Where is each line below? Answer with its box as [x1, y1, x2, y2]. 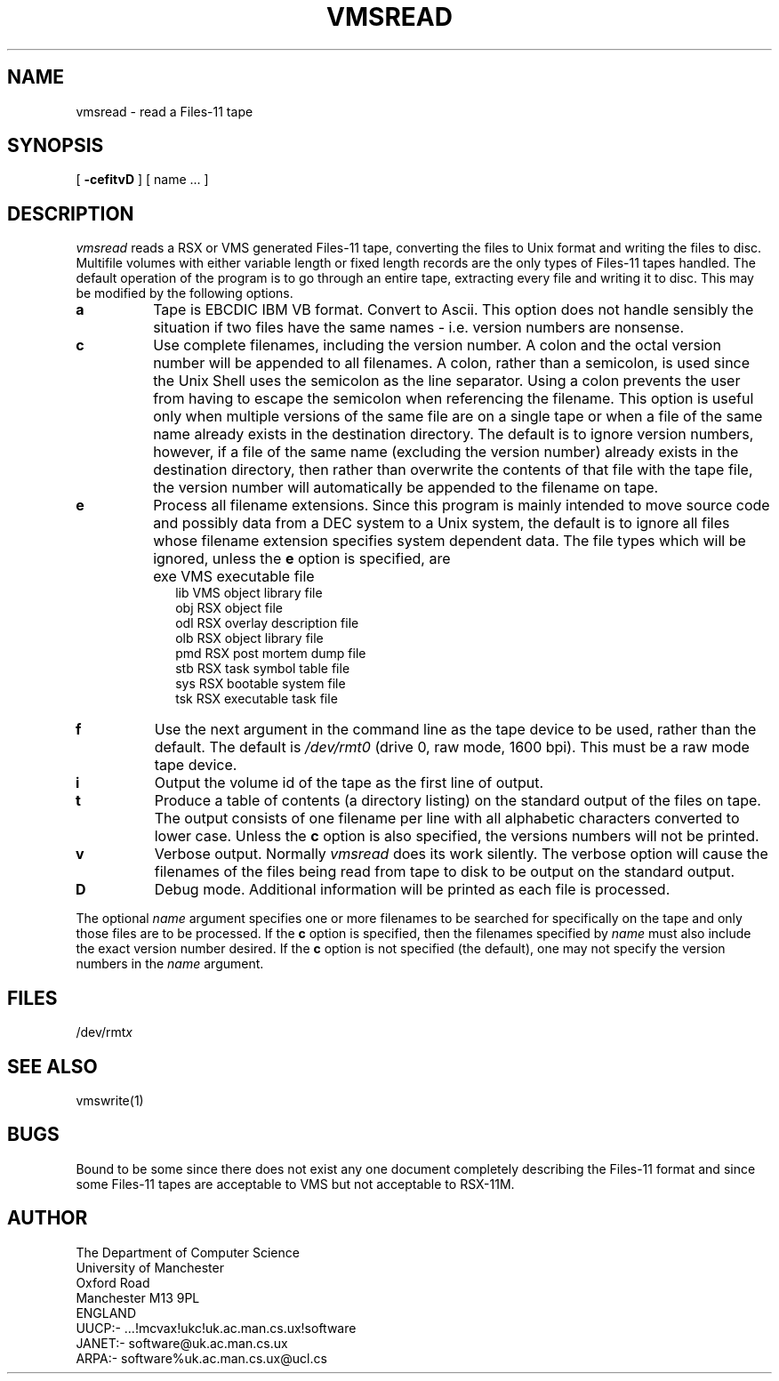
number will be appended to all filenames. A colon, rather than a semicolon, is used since [153, 354, 751, 373]
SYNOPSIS [7, 134, 104, 157]
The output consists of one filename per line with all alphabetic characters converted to [154, 809, 740, 828]
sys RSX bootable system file [175, 676, 346, 692]
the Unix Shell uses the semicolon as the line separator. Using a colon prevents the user [153, 372, 741, 390]
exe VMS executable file [153, 567, 315, 586]
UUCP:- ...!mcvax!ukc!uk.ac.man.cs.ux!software [76, 1320, 357, 1336]
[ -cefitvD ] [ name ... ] [76, 172, 209, 188]
